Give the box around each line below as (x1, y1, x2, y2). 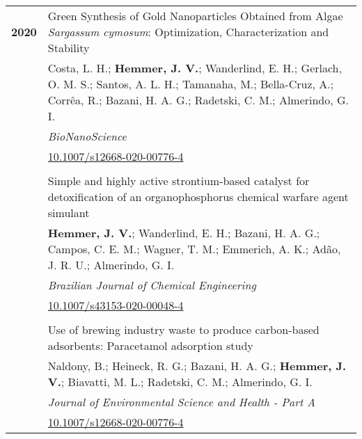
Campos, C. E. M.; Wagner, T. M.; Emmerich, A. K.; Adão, (47, 241, 341, 257)
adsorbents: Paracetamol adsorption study (47, 337, 253, 353)
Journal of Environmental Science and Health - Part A (47, 394, 315, 410)
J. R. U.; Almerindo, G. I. (47, 257, 175, 273)
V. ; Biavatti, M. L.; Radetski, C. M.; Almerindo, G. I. (47, 374, 313, 390)
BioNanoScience (47, 128, 127, 144)
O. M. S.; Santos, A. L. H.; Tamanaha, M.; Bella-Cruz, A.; (47, 76, 334, 92)
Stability (47, 40, 90, 56)
